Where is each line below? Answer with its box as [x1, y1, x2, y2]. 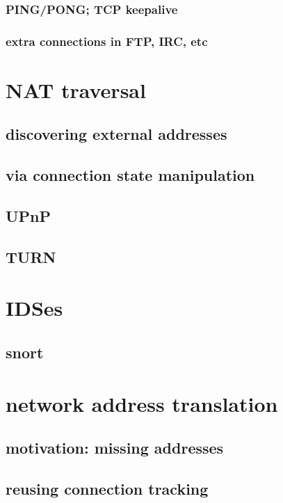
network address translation [6, 389, 278, 417]
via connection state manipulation [6, 164, 255, 186]
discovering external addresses [6, 123, 227, 145]
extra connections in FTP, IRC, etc [6, 32, 208, 49]
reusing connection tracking [6, 477, 209, 499]
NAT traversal [6, 75, 146, 104]
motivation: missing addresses [6, 437, 224, 458]
